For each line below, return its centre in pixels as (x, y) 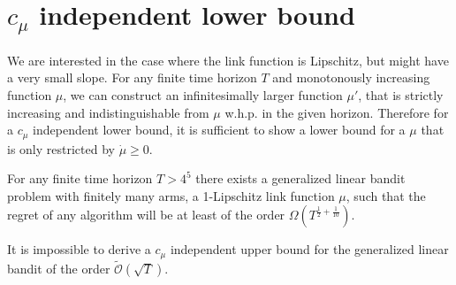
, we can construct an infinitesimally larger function (203, 95)
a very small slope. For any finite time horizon (132, 77)
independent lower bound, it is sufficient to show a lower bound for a (219, 130)
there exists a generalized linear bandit (300, 178)
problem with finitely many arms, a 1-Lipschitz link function (171, 195)
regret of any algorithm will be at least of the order (146, 215)
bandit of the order (59, 269)
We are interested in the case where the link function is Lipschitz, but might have (228, 60)
